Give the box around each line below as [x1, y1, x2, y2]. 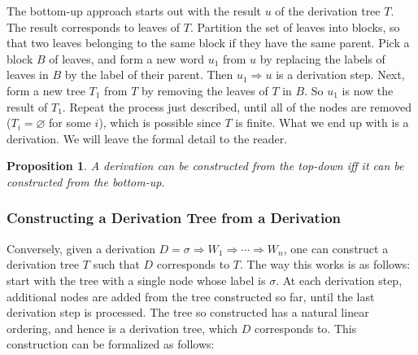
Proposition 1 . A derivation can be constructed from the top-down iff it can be [7, 157, 404, 174]
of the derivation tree [275, 2, 381, 19]
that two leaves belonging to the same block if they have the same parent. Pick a [7, 34, 410, 51]
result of [7, 98, 48, 115]
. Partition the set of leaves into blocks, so [189, 18, 400, 35]
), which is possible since [98, 114, 221, 131]
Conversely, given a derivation [7, 239, 155, 256]
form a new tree [7, 81, 85, 99]
